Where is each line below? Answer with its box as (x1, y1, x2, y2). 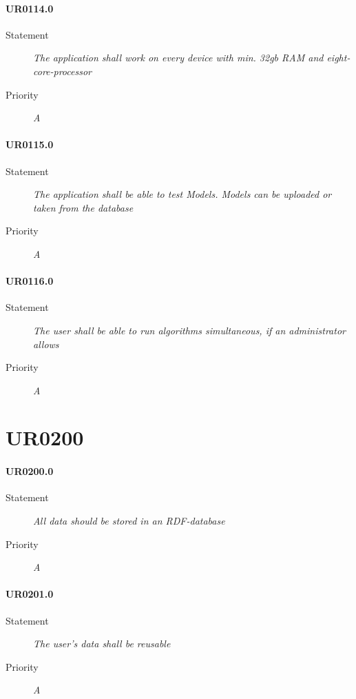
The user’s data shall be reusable (33, 636, 171, 651)
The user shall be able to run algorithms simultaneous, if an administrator (33, 323, 346, 337)
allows (33, 336, 59, 351)
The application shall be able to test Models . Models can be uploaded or (33, 187, 332, 201)
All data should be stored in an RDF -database (33, 514, 225, 528)
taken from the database (33, 200, 134, 214)
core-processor (33, 63, 92, 78)
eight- (326, 50, 350, 65)
